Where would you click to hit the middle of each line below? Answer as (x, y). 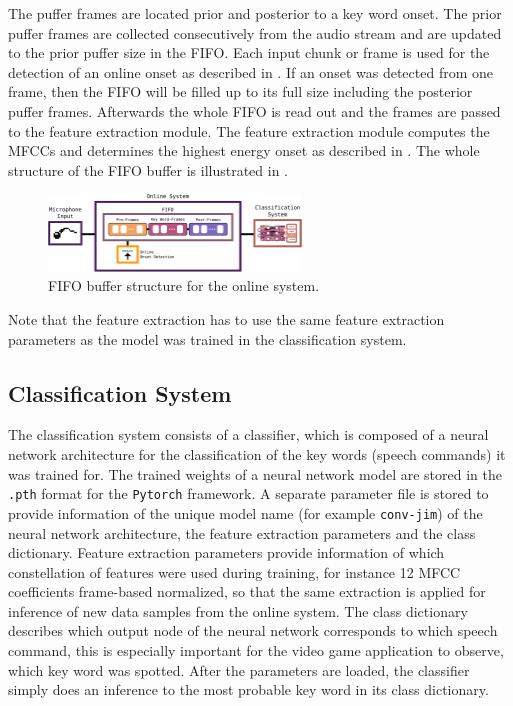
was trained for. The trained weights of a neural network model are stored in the (255, 473)
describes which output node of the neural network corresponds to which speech (253, 630)
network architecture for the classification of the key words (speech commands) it (257, 454)
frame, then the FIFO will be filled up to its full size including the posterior (240, 91)
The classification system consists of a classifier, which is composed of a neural (248, 434)
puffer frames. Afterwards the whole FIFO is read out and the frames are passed (254, 110)
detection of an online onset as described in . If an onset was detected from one (250, 71)
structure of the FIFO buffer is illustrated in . (148, 169)
